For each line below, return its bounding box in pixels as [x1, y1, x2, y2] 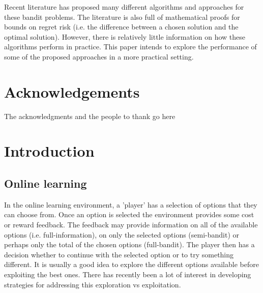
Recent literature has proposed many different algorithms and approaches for [4, 2, 244, 12]
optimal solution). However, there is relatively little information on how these [4, 31, 246, 42]
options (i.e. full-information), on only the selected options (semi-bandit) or [4, 229, 240, 240]
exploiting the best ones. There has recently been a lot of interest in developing [4, 269, 251, 280]
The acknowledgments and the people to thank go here [4, 110, 176, 121]
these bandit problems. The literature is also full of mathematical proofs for [4, 11, 240, 22]
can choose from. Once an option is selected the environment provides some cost [4, 209, 254, 220]
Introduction [4, 140, 95, 161]
